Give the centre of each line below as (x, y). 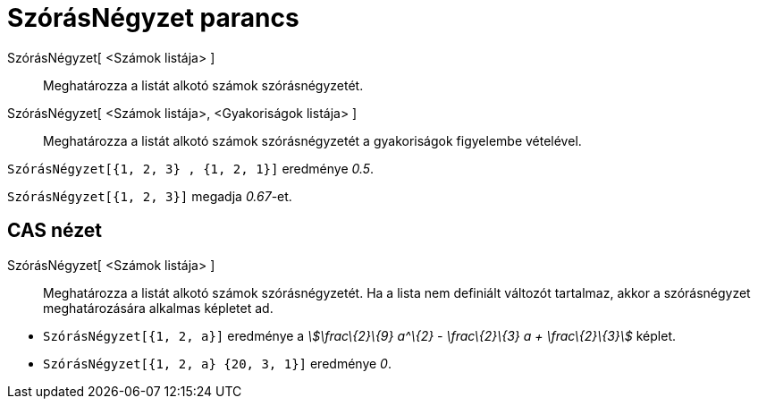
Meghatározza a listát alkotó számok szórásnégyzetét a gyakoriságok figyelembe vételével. (312, 140)
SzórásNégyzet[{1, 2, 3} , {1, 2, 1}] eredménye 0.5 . (191, 168)
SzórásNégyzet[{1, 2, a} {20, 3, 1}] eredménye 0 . (217, 363)
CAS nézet (55, 231)
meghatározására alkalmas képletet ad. (158, 308)
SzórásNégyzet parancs (153, 18)
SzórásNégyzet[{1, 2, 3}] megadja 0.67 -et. (150, 196)
